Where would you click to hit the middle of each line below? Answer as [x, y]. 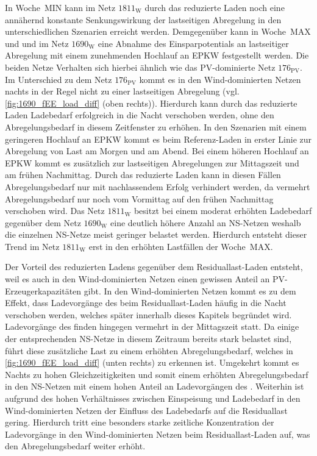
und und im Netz [37, 43]
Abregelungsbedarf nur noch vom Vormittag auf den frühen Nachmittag [139, 198]
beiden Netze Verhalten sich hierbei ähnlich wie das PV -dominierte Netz [140, 67]
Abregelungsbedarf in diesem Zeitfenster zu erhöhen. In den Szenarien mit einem [156, 126]
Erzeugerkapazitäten [43, 290]
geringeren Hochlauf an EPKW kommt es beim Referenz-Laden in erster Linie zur [158, 139]
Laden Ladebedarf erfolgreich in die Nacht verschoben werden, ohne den [140, 115]
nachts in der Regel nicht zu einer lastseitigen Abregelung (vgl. [122, 91]
